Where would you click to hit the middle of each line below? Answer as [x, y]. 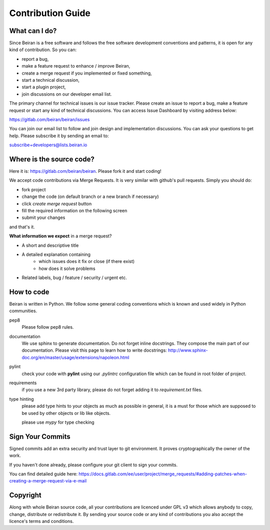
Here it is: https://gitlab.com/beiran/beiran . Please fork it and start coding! [85, 171]
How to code [29, 292]
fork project [34, 189]
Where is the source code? [52, 159]
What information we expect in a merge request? [60, 236]
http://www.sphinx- [188, 350]
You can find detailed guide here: [43, 474]
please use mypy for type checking [58, 422]
